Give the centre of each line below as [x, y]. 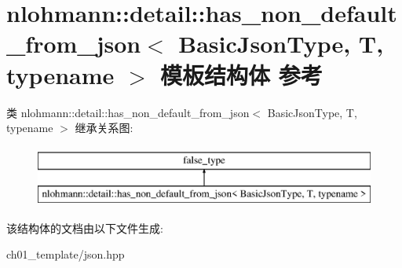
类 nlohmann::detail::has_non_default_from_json [128, 112]
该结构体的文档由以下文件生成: [85, 228]
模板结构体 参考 [241, 74]
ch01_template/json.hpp [66, 254]
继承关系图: [104, 128]
